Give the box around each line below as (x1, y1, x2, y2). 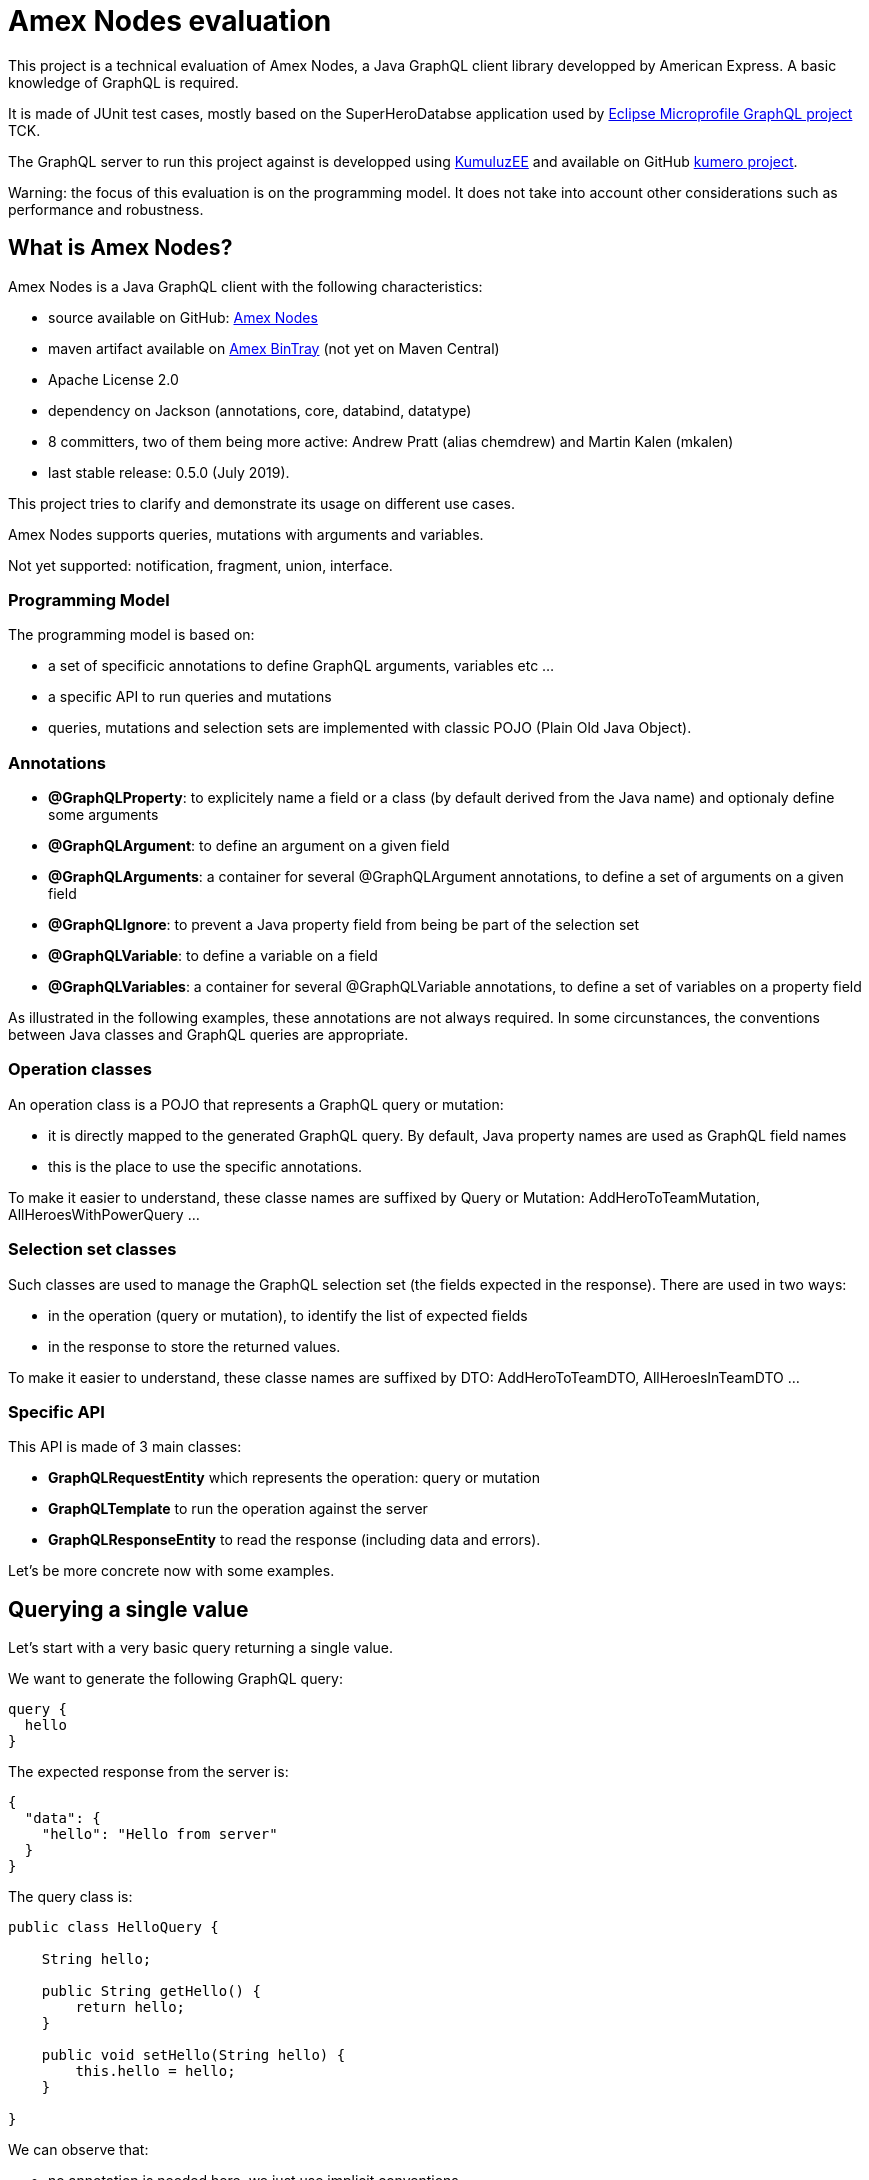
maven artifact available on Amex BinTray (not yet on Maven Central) (48, 339, 500, 357)
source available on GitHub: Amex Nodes (48, 308, 318, 326)
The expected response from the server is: (8, 1763, 289, 1781)
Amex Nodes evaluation (8, 4, 332, 38)
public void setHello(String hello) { (41, 2047, 346, 2064)
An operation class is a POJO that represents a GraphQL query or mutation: (8, 1095, 504, 1113)
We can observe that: (8, 2141, 149, 2159)
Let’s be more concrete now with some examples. (8, 1562, 335, 1580)
